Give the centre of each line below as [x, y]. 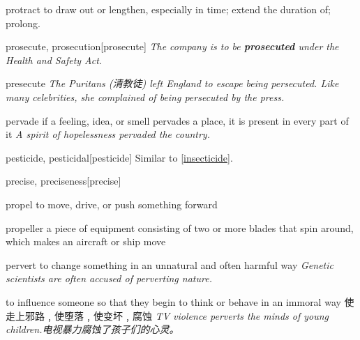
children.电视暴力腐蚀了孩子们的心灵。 [92, 329]
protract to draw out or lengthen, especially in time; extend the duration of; [168, 9]
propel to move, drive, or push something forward [112, 204]
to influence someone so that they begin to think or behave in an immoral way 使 [180, 301]
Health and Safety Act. [54, 60]
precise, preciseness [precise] [63, 181]
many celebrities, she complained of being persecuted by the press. [145, 96]
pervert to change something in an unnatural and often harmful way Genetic [170, 264]
